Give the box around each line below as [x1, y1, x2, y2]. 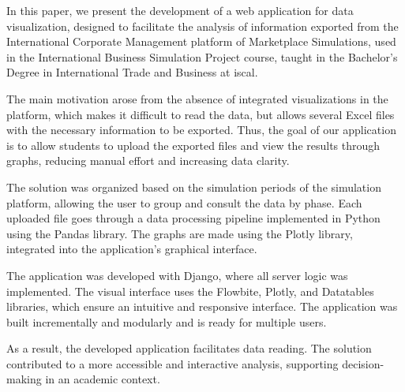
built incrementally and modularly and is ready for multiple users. [6, 313, 327, 330]
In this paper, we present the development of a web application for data [6, 2, 354, 18]
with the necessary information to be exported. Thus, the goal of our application [6, 121, 396, 138]
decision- [342, 355, 384, 371]
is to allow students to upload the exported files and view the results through [6, 136, 381, 153]
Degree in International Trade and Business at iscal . [6, 64, 258, 80]
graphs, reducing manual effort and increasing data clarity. [6, 152, 290, 169]
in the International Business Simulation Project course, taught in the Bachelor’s [6, 48, 398, 65]
